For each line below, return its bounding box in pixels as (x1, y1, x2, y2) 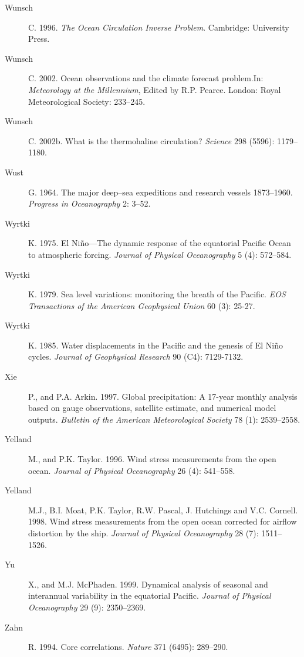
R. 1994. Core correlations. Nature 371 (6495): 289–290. (28, 641, 228, 653)
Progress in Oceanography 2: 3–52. (28, 197, 151, 210)
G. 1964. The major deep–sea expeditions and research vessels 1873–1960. (28, 185, 293, 198)
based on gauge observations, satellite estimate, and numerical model (28, 401, 276, 414)
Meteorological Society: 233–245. (28, 95, 146, 107)
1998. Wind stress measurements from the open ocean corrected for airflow (28, 515, 297, 527)
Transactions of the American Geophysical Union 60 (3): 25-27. (28, 299, 255, 311)
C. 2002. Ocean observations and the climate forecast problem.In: (28, 72, 264, 84)
